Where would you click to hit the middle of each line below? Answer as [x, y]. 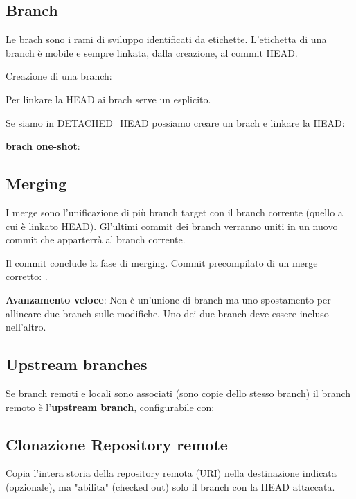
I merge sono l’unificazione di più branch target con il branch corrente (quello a [174, 212]
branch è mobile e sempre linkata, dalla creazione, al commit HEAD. [152, 52]
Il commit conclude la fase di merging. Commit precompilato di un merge [162, 262]
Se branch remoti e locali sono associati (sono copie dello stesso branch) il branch [178, 393]
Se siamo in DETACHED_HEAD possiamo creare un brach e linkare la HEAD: [175, 122]
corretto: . [27, 276]
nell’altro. [26, 327]
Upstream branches [77, 364]
